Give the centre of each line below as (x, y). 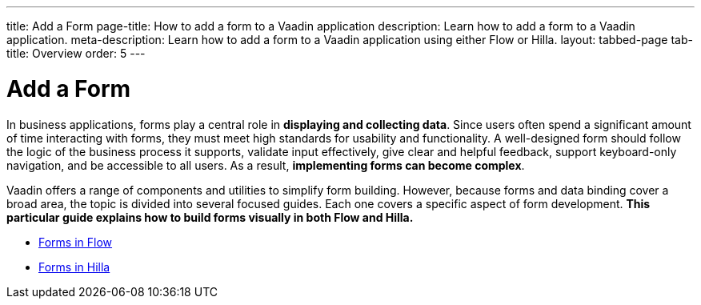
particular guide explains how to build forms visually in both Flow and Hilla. (210, 217)
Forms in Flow (76, 242)
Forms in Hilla (74, 267)
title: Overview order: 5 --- (76, 53)
